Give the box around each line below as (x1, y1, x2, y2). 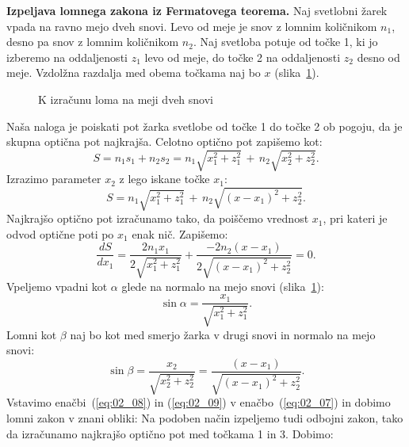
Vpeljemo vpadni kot (6, 277, 108, 294)
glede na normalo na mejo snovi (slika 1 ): (121, 277, 324, 294)
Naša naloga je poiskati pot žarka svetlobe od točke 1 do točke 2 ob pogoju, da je (6, 117, 403, 134)
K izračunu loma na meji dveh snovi (38, 90, 214, 107)
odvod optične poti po (6, 225, 114, 242)
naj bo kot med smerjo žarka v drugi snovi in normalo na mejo (70, 326, 376, 342)
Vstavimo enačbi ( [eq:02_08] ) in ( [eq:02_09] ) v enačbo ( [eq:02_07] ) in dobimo (6, 394, 391, 411)
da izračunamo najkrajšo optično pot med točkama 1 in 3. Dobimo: (6, 425, 334, 441)
